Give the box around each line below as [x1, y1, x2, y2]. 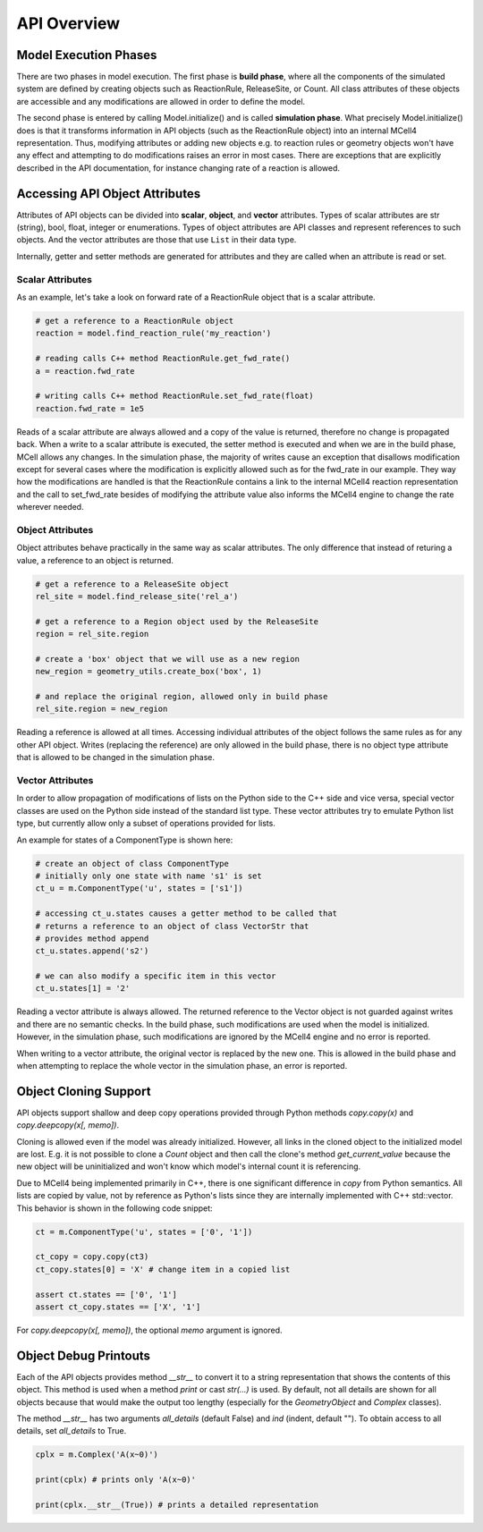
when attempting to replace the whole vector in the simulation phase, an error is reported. [16, 1061, 348, 1071]
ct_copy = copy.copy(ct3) [35, 1252, 149, 1262]
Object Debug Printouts [16, 1348, 151, 1363]
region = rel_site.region [35, 629, 149, 639]
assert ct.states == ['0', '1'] [35, 1289, 178, 1299]
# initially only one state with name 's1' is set [35, 870, 263, 881]
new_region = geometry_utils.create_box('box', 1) [35, 666, 263, 677]
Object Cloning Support [16, 1083, 151, 1099]
